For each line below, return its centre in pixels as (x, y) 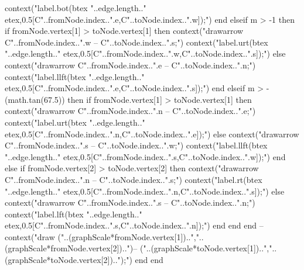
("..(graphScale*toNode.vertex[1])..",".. (208, 248)
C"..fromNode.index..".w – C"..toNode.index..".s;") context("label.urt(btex (136, 42)
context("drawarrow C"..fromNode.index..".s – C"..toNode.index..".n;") (130, 202)
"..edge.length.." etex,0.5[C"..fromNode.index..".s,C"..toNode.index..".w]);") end (145, 156)
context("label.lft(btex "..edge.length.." (74, 214)
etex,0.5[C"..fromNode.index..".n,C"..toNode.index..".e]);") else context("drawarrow (152, 134)
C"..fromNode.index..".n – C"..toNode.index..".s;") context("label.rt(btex (134, 179)
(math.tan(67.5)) (35, 99)
